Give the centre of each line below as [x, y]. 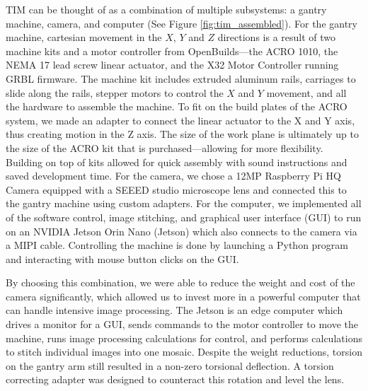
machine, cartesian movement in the [84, 37]
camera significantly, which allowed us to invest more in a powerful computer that [183, 296]
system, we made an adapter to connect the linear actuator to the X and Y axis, [180, 120]
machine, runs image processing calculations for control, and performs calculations [184, 338]
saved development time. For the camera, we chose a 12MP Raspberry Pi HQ [173, 176]
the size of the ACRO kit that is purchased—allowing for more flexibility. [165, 147]
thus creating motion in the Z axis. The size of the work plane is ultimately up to [182, 134]
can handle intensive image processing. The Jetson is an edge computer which [174, 310]
